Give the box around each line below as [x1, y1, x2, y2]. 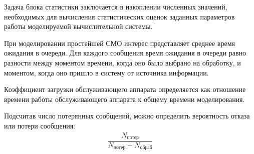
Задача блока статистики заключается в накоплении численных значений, [4, 1, 227, 11]
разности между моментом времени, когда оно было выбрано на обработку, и [4, 57, 241, 67]
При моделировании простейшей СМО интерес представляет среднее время [4, 37, 235, 48]
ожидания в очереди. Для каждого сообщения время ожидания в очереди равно [4, 47, 246, 58]
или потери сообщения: [4, 120, 76, 130]
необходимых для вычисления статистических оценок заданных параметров [4, 11, 235, 21]
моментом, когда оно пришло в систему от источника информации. [4, 67, 209, 77]
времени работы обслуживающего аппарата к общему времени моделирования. [4, 93, 245, 104]
